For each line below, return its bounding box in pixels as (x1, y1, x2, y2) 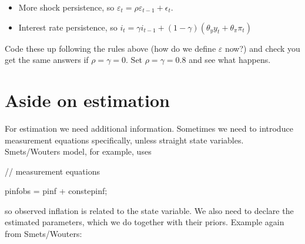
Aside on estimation (5, 88, 170, 112)
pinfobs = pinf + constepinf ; (5, 185, 108, 197)
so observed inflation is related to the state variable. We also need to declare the (5, 204, 294, 216)
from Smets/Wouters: (5, 228, 82, 240)
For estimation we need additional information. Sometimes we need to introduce (5, 122, 293, 134)
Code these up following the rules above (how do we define (5, 42, 216, 54)
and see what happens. (189, 54, 271, 66)
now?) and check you (224, 42, 300, 54)
